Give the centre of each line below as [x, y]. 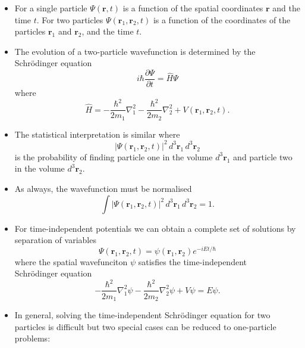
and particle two [263, 156]
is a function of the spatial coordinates [193, 8]
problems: [32, 338]
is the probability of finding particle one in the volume [114, 156]
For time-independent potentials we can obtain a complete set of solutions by [155, 228]
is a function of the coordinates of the [222, 19]
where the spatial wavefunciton [71, 261]
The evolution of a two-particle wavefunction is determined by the [135, 51]
